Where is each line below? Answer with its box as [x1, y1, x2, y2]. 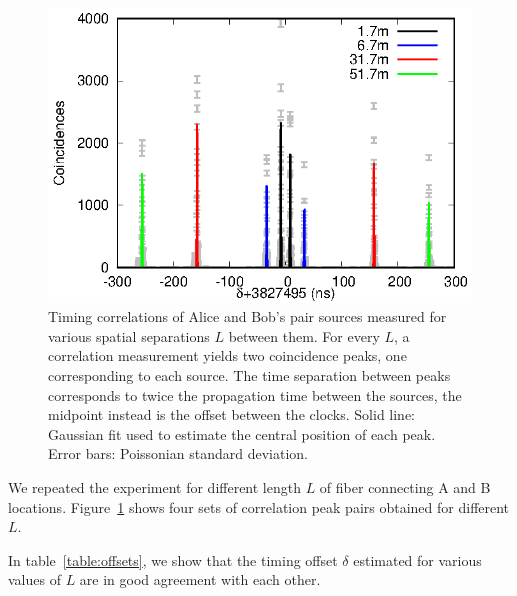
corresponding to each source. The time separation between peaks [48, 364, 451, 385]
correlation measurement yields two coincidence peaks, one [48, 345, 407, 366]
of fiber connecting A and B [319, 476, 491, 497]
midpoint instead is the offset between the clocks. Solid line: [48, 404, 416, 425]
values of [8, 569, 61, 590]
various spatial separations [48, 325, 210, 346]
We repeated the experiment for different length [8, 476, 301, 497]
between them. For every [228, 325, 380, 346]
